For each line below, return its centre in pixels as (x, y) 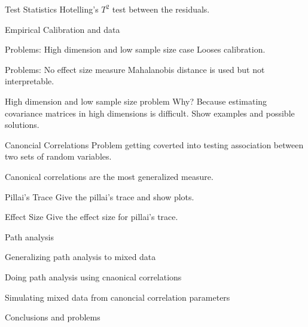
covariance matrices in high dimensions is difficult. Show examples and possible (150, 113)
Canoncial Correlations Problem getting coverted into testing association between (154, 144)
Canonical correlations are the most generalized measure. (109, 176)
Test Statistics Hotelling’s (52, 9)
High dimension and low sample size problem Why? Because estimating (136, 101)
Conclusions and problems (53, 317)
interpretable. (30, 81)
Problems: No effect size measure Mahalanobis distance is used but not (135, 69)
